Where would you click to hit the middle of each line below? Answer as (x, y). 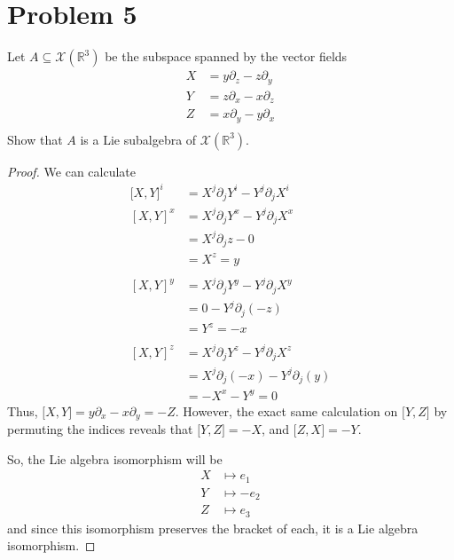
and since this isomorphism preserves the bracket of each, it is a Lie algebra (213, 528)
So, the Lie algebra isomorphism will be (115, 458)
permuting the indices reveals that (100, 429)
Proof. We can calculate (71, 171)
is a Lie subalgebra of (138, 139)
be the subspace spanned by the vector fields (226, 56)
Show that (35, 139)
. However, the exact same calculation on (286, 410)
